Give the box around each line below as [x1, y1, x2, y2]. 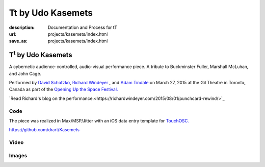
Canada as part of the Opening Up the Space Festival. [9, 86, 118, 93]
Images [9, 152, 27, 159]
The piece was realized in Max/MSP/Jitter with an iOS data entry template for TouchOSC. [9, 118, 189, 123]
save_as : [9, 38, 28, 44]
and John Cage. [9, 71, 42, 76]
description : [9, 24, 35, 30]
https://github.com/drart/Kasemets [9, 127, 79, 133]
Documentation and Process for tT [48, 24, 117, 30]
